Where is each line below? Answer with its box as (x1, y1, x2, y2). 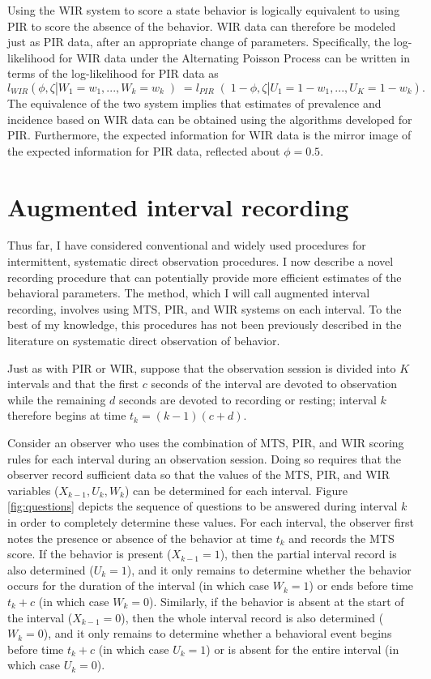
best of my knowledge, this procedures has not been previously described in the (7, 316, 402, 333)
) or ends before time (309, 577, 414, 594)
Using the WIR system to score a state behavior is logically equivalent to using (7, 2, 400, 18)
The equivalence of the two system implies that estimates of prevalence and (7, 94, 382, 111)
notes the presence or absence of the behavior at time (7, 529, 272, 546)
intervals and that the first (7, 375, 139, 392)
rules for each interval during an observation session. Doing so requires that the (7, 450, 401, 467)
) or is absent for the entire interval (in (206, 640, 399, 657)
